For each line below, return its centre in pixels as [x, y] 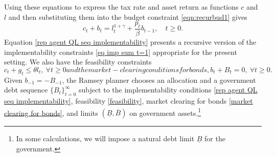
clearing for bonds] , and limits [51, 113]
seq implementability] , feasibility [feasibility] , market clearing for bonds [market [129, 100]
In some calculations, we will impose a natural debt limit [105, 138]
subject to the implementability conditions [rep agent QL [168, 90]
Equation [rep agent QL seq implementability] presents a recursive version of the [130, 42]
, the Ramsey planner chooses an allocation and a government [159, 80]
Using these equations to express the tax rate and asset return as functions [121, 7]
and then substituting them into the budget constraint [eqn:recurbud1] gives [128, 17]
